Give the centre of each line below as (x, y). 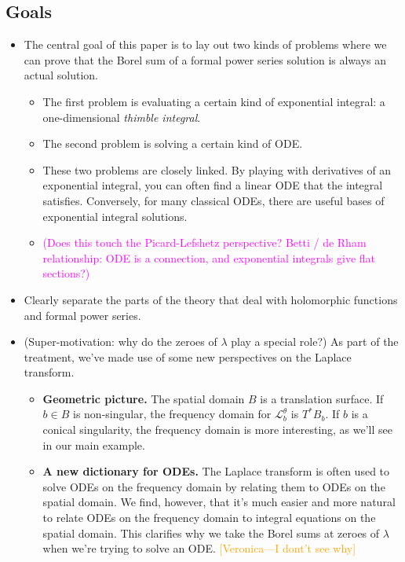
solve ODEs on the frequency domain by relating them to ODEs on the (214, 486)
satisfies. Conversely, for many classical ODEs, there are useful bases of (213, 200)
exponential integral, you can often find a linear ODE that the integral (213, 185)
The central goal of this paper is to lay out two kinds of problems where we (205, 44)
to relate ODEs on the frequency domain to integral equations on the (209, 518)
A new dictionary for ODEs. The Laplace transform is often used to (216, 471)
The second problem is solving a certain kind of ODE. (173, 143)
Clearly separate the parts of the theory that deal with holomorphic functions (211, 299)
